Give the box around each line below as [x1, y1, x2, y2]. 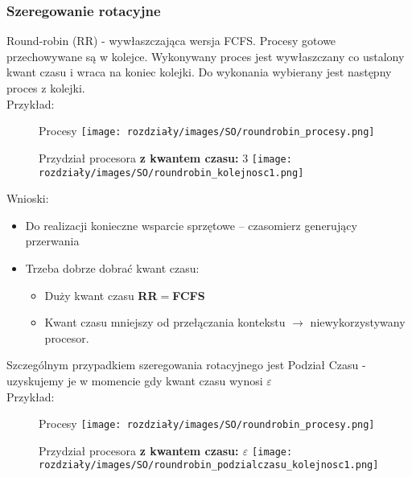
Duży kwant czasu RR [44, 286, 158, 303]
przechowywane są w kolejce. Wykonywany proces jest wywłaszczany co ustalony [6, 47, 405, 64]
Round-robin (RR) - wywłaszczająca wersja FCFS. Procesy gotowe [6, 32, 336, 49]
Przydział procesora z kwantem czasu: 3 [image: [39, 149, 292, 166]
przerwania [25, 232, 80, 249]
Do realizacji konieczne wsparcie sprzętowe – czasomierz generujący [25, 216, 357, 233]
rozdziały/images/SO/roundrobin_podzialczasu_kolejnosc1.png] [39, 459, 379, 471]
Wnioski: [6, 190, 49, 207]
